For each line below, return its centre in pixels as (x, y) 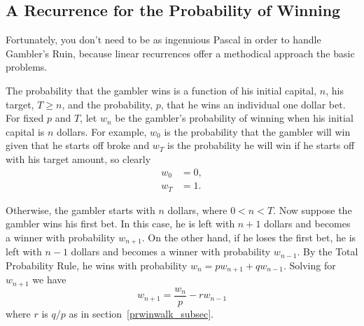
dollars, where (197, 210)
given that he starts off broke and (78, 145)
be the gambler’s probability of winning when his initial (234, 118)
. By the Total (328, 251)
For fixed (25, 118)
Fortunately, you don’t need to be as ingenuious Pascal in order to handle (163, 40)
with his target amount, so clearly (78, 158)
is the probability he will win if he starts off (261, 145)
